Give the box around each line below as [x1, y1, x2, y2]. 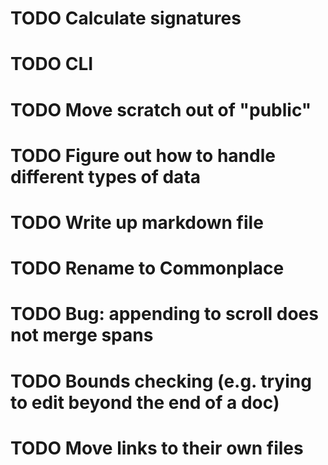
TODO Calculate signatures [10, 7, 242, 30]
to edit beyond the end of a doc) [10, 391, 280, 414]
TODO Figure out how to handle [10, 144, 276, 167]
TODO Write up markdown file [10, 211, 264, 234]
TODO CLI [10, 53, 94, 76]
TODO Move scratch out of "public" [10, 98, 312, 121]
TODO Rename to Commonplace [10, 257, 285, 280]
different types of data [10, 165, 202, 188]
